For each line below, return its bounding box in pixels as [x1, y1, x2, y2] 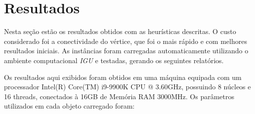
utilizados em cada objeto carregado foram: [4, 101, 135, 111]
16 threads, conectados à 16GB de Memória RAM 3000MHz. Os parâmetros [4, 91, 235, 101]
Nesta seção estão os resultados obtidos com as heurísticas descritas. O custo [4, 26, 236, 37]
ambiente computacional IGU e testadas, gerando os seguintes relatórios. [4, 55, 224, 65]
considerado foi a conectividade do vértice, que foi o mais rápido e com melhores [4, 36, 247, 46]
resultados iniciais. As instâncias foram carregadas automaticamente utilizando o [4, 45, 249, 56]
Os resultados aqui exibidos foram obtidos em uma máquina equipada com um [4, 72, 242, 82]
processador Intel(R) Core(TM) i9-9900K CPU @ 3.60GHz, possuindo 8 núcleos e [4, 81, 251, 92]
